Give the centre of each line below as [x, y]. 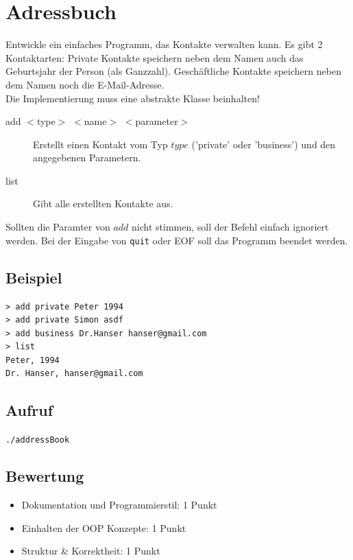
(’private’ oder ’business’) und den [264, 144]
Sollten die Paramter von [58, 227]
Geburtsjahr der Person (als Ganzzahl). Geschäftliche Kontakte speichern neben [173, 71]
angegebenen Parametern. [87, 157]
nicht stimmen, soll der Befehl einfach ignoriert [230, 227]
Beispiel [34, 277]
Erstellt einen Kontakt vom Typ [100, 144]
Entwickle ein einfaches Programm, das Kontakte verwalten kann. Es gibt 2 [164, 44]
